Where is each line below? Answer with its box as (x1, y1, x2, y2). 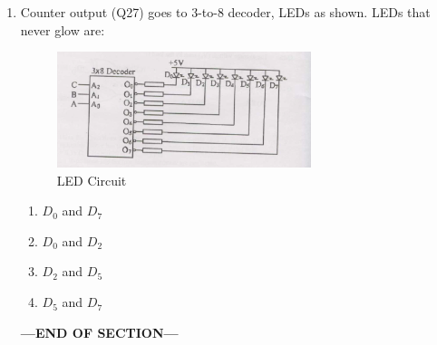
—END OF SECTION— (20, 322, 179, 341)
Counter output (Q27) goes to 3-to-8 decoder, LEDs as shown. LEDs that (20, 3, 431, 21)
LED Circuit (56, 170, 127, 189)
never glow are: (20, 20, 105, 39)
